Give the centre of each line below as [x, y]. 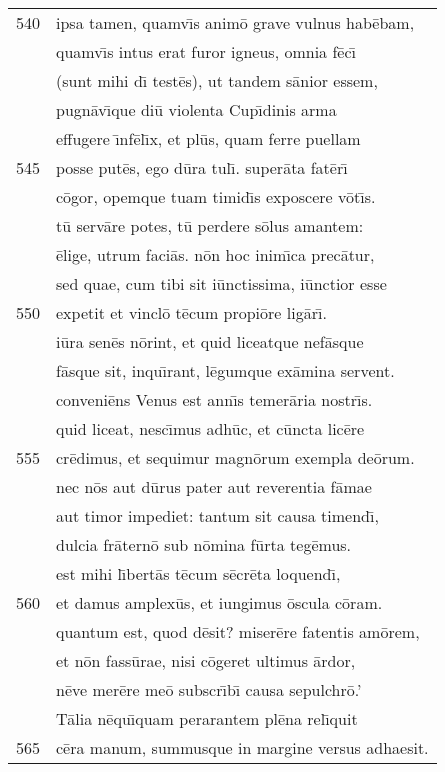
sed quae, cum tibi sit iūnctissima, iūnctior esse [221, 283]
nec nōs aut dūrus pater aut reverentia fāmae [214, 486]
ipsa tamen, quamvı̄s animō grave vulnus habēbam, [235, 22]
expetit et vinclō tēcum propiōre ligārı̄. [191, 312]
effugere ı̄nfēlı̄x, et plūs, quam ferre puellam [208, 138]
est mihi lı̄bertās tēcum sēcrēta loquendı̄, [198, 573]
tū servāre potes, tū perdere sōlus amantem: [210, 225]
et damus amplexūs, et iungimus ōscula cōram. [219, 602]
